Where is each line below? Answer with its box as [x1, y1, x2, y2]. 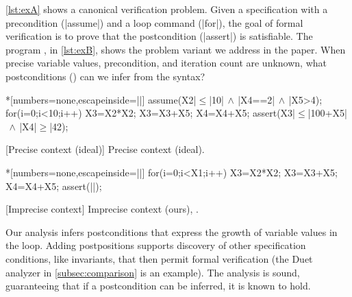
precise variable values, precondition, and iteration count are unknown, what [5, 56, 327, 70]
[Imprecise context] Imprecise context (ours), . [5, 202, 199, 216]
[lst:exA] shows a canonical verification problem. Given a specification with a [5, 2, 328, 16]
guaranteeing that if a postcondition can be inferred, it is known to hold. [5, 278, 311, 293]
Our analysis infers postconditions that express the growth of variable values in [5, 224, 338, 239]
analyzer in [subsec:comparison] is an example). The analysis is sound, [5, 265, 300, 279]
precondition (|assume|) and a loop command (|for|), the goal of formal [5, 15, 303, 29]
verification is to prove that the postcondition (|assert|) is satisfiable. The [5, 29, 313, 43]
